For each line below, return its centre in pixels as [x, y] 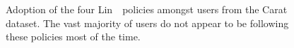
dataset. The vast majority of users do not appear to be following [147, 23]
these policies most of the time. [73, 37]
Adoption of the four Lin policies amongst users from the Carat [147, 9]
